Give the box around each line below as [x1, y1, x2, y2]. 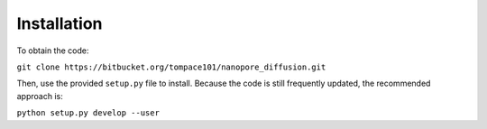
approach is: [16, 90, 63, 101]
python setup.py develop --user [16, 108, 160, 118]
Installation [16, 14, 103, 33]
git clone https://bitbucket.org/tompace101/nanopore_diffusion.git [16, 61, 326, 72]
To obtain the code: [16, 45, 89, 56]
